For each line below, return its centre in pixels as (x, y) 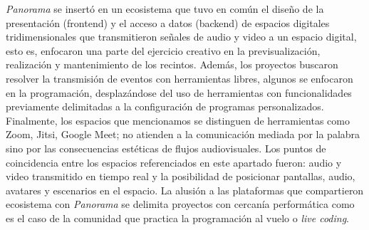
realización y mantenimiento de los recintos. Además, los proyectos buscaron (172, 64)
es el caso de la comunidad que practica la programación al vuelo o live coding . (178, 218)
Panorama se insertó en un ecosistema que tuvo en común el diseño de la (165, 9)
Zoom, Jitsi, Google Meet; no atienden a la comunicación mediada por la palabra (183, 134)
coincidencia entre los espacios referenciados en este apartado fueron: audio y (174, 162)
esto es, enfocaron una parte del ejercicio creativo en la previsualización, (163, 50)
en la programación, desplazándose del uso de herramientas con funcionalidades (179, 92)
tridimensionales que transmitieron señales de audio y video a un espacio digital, (181, 37)
